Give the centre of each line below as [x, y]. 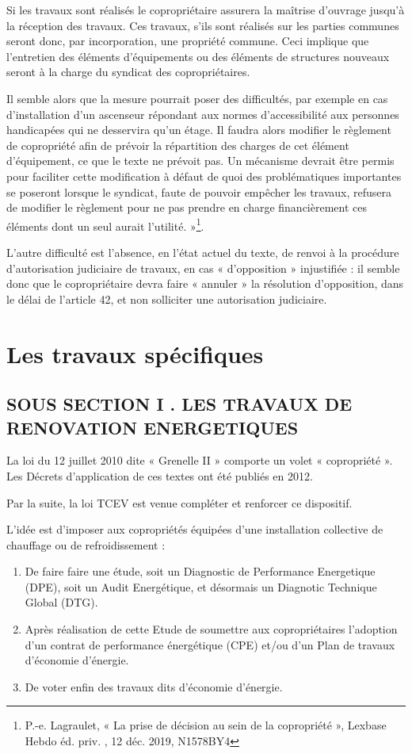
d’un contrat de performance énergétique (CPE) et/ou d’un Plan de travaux [210, 644]
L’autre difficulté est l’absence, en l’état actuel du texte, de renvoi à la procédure [203, 252]
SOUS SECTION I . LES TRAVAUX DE [179, 404]
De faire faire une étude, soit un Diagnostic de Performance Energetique [200, 571]
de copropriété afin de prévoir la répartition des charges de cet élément [178, 145]
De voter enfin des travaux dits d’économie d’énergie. [154, 686]
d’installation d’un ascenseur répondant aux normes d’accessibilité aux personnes [203, 114]
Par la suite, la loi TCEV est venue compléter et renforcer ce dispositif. [179, 502]
